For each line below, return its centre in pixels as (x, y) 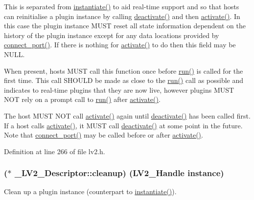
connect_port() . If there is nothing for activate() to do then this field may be (120, 45)
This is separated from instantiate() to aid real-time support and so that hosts (122, 6)
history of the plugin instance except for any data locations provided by (112, 35)
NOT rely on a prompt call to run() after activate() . (82, 99)
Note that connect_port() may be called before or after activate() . (104, 135)
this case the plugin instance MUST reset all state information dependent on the (125, 26)
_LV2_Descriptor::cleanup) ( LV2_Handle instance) (119, 173)
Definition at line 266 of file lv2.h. (55, 151)
